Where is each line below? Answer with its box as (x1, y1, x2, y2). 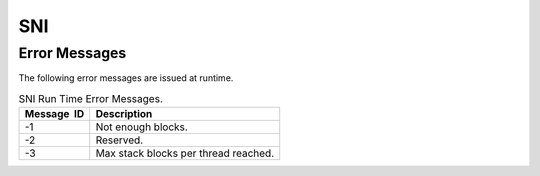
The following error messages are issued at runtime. (18, 72, 234, 84)
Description (95, 107, 153, 121)
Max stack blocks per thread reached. (95, 146, 275, 160)
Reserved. (95, 133, 144, 147)
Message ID (24, 107, 85, 121)
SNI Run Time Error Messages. (18, 91, 164, 105)
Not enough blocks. (95, 120, 189, 134)
